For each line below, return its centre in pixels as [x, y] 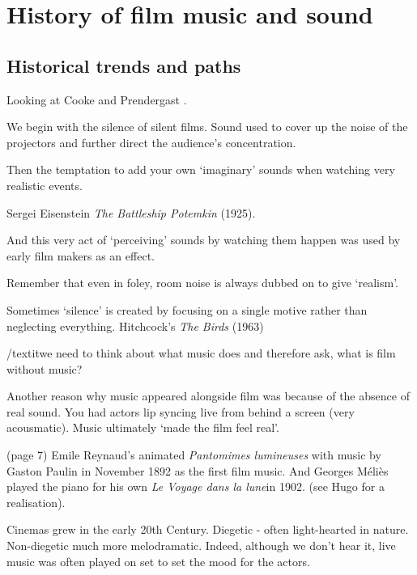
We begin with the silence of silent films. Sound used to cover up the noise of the [207, 127]
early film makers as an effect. [81, 255]
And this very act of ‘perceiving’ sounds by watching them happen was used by [204, 240]
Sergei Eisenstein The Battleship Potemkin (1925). [131, 212]
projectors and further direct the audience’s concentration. [151, 142]
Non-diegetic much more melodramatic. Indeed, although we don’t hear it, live [201, 545]
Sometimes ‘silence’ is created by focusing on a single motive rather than [187, 309]
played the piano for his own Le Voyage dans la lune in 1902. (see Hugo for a [196, 486]
